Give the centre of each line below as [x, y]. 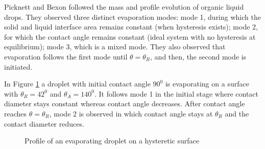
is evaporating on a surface [207, 84]
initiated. [18, 66]
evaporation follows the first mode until [66, 56]
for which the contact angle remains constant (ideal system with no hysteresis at [130, 36]
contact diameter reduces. [44, 123]
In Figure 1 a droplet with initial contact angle [77, 84]
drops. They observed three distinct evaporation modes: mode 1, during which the [132, 17]
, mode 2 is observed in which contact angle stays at [131, 113]
